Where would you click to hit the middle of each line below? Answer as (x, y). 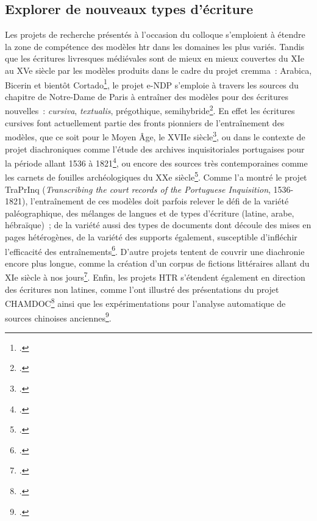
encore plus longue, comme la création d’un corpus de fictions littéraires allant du (157, 263)
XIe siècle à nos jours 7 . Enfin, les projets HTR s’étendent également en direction (155, 276)
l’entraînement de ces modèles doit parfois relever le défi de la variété (159, 201)
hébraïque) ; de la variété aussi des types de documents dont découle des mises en (158, 225)
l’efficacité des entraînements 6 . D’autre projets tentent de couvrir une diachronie (155, 250)
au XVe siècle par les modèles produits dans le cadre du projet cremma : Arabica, (158, 70)
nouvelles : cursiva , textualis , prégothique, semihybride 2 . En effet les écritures (150, 110)
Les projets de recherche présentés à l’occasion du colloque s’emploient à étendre (155, 34)
